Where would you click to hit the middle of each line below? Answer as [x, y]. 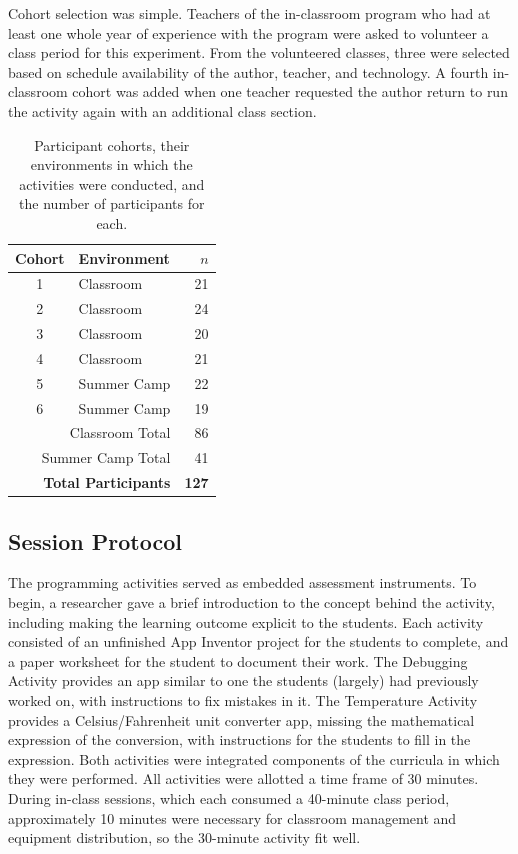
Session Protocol [95, 540]
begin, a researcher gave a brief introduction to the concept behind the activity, [251, 602]
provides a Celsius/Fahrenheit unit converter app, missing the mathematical [241, 719]
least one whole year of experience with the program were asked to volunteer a [248, 32]
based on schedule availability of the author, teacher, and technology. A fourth [248, 71]
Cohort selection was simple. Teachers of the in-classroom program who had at [249, 13]
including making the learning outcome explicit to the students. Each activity [246, 621]
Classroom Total [120, 432]
